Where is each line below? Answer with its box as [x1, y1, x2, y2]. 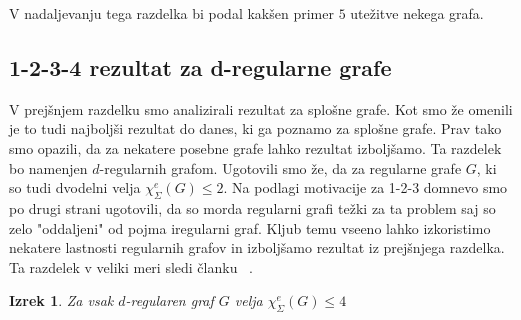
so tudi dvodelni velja [9, 177, 141, 198]
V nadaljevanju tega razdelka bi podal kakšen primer [9, 3, 334, 23]
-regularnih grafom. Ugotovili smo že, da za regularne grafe [99, 157, 462, 178]
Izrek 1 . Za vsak [9, 290, 114, 311]
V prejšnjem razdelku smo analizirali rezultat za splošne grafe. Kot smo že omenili [9, 98, 513, 119]
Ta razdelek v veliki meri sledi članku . [9, 256, 253, 277]
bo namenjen [9, 157, 88, 178]
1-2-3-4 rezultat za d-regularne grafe [9, 51, 392, 82]
